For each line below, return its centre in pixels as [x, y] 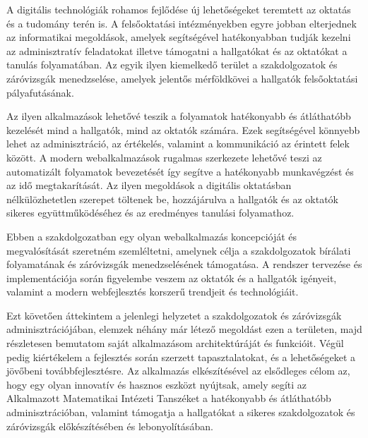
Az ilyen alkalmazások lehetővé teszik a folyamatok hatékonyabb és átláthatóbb [179, 116]
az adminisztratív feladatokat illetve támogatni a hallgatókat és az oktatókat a [177, 50]
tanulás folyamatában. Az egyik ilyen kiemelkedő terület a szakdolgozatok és [172, 65]
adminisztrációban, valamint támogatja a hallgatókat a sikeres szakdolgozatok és [181, 412]
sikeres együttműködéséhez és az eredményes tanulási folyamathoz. [150, 213]
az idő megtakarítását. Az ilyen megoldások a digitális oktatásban [149, 185]
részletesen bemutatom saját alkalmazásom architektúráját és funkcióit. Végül [175, 343]
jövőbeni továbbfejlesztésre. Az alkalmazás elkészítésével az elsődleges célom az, [178, 371]
